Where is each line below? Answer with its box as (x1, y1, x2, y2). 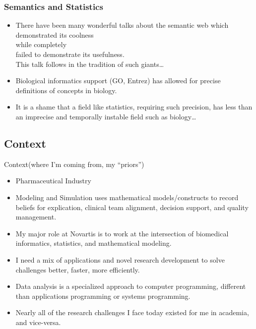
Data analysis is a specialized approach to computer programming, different (15, 281, 246, 291)
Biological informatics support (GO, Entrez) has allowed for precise (15, 75, 221, 86)
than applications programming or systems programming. (15, 290, 191, 301)
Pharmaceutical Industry (15, 175, 91, 186)
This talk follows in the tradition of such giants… (15, 58, 164, 69)
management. (15, 212, 57, 222)
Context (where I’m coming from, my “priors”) (4, 159, 144, 169)
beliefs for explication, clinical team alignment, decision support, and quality (15, 202, 249, 212)
